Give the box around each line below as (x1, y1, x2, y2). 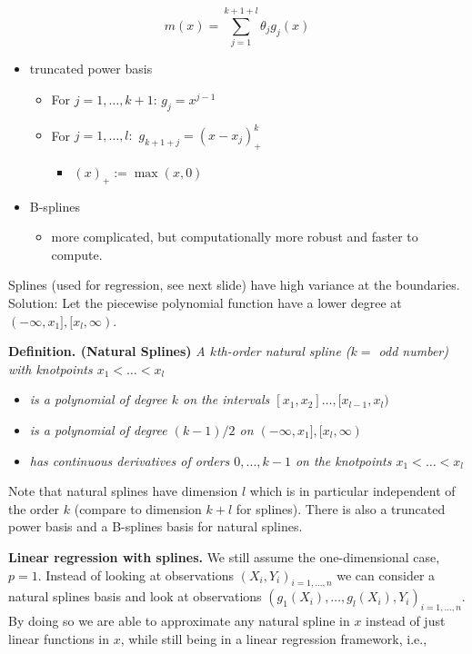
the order (8, 499, 60, 518)
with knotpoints (8, 359, 93, 378)
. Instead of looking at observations (37, 565, 235, 584)
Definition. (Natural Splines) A (8, 342, 206, 361)
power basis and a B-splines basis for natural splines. (8, 517, 303, 536)
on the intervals (182, 390, 270, 409)
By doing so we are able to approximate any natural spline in (8, 611, 350, 630)
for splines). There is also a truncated (236, 499, 446, 518)
